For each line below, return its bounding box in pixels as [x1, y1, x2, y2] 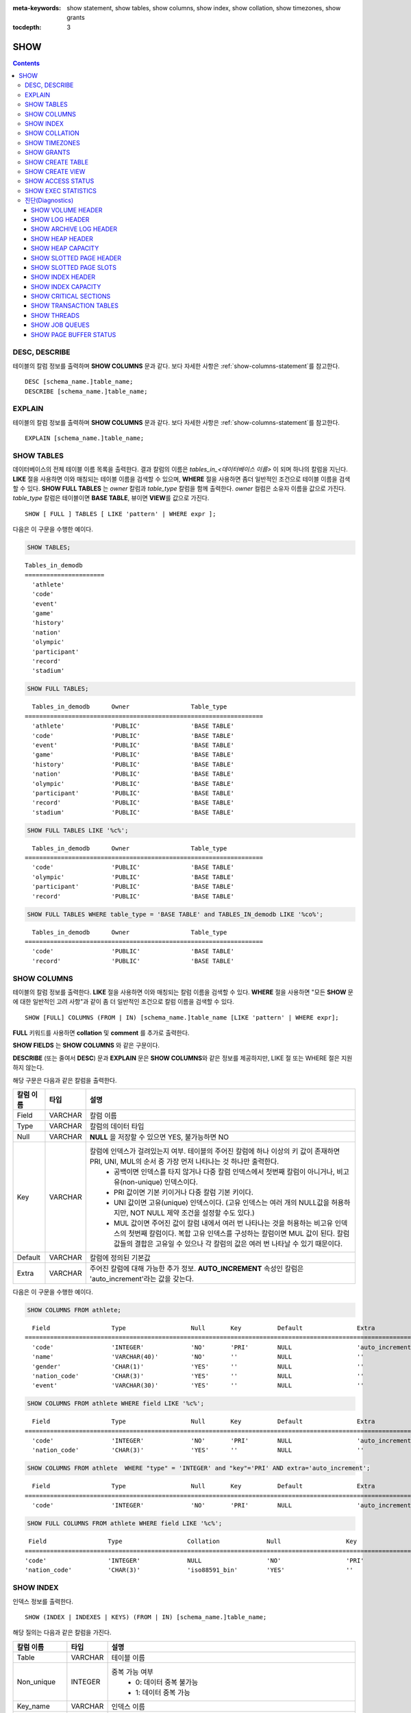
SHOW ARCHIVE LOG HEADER [31, 225, 118, 233]
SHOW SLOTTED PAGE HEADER [31, 254, 122, 262]
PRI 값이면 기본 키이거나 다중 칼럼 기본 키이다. [113, 1187, 253, 1197]
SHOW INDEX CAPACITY [31, 282, 101, 291]
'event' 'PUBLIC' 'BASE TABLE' [32, 741, 234, 749]
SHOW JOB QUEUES [31, 321, 90, 329]
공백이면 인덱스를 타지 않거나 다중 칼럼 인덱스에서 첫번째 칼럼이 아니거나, [113, 1167, 335, 1176]
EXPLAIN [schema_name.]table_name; [25, 434, 145, 442]
